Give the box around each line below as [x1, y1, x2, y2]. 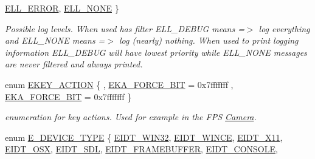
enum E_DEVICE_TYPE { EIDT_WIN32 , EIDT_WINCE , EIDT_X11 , [5, 130, 283, 143]
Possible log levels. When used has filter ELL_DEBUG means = [5, 22, 244, 35]
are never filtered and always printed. [5, 58, 143, 70]
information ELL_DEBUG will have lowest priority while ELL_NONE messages [5, 46, 307, 58]
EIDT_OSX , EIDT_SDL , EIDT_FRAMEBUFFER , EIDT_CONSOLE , [5, 143, 278, 155]
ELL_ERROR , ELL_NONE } [5, 2, 119, 14]
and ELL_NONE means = [5, 34, 105, 47]
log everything [258, 22, 310, 35]
